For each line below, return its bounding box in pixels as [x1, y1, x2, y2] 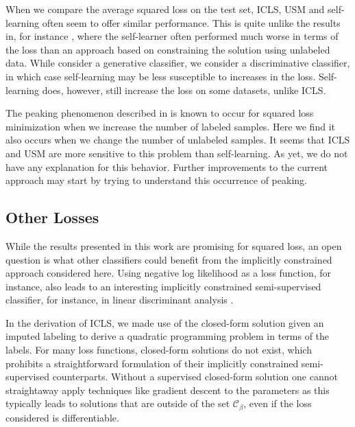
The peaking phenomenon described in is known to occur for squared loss [5, 106, 314, 120]
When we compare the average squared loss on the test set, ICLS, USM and [5, 2, 325, 16]
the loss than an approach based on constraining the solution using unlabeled [5, 42, 330, 56]
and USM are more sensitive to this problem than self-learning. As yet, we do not [5, 146, 348, 160]
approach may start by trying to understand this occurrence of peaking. [5, 173, 307, 187]
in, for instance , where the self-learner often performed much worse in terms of [5, 29, 339, 43]
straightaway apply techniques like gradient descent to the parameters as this [5, 382, 330, 397]
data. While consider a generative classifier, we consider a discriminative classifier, [5, 56, 350, 70]
